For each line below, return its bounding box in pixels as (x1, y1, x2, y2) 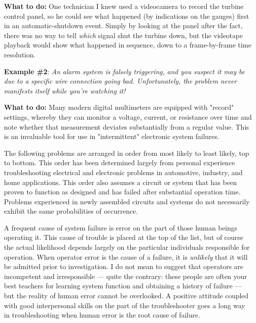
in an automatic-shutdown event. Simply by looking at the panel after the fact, (4, 20, 243, 31)
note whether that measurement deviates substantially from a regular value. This (4, 121, 249, 132)
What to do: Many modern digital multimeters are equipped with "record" (4, 102, 234, 112)
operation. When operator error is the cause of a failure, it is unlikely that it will (4, 251, 248, 262)
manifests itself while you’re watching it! (4, 85, 126, 95)
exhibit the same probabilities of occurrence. (4, 206, 138, 216)
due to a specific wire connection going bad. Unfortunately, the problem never (4, 76, 237, 86)
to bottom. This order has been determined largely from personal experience (4, 157, 235, 168)
